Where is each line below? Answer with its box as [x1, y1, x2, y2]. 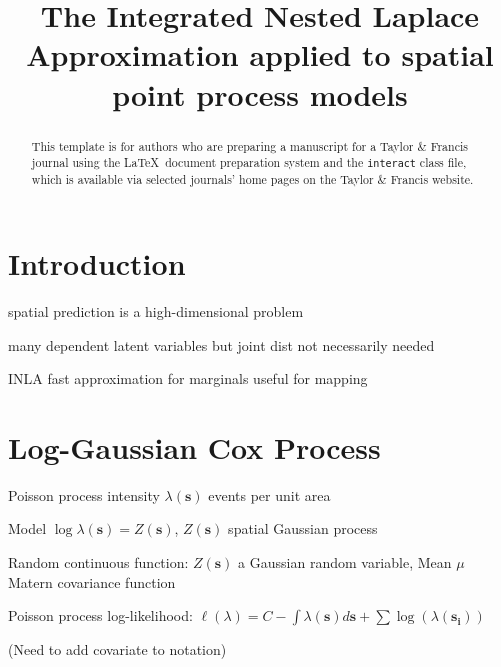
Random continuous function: [8, 552, 189, 573]
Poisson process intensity [8, 484, 160, 505]
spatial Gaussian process [228, 518, 378, 539]
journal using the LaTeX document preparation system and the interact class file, [31, 154, 467, 171]
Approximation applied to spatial [26, 34, 494, 75]
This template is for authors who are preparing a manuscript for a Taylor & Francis [31, 137, 468, 154]
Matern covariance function [8, 571, 176, 592]
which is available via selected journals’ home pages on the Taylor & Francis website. [31, 171, 474, 188]
